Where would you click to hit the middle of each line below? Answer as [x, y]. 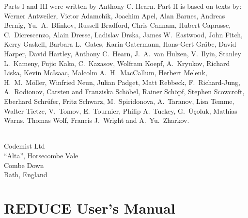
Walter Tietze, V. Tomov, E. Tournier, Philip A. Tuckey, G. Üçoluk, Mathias [121, 110]
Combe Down [24, 165]
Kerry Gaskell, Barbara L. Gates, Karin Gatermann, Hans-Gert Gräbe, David [120, 44]
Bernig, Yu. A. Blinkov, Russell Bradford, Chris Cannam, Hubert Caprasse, [117, 25]
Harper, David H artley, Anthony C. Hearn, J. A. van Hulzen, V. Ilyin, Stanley [123, 53]
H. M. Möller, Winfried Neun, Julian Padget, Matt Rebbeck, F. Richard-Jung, [122, 82]
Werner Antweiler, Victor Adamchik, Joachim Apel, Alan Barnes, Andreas [115, 15]
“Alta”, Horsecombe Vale [41, 155]
